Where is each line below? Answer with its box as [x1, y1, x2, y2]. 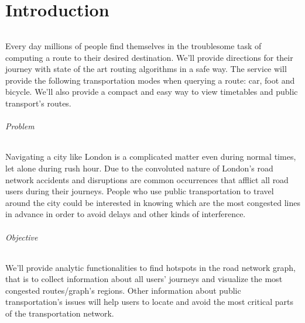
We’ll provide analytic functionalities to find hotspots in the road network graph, [5, 261, 296, 273]
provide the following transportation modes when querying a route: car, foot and [5, 74, 295, 86]
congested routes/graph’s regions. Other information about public [5, 284, 241, 296]
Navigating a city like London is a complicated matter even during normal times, [5, 150, 296, 163]
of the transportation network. [5, 307, 114, 319]
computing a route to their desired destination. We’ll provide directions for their [5, 51, 293, 63]
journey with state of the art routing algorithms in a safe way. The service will [5, 63, 287, 75]
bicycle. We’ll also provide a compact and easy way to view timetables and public [5, 85, 298, 98]
